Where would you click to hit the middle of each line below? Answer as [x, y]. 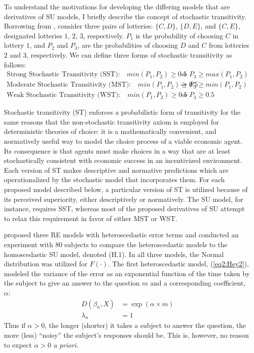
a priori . [66, 344]
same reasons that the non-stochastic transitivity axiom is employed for [112, 121]
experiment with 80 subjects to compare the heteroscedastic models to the [116, 244]
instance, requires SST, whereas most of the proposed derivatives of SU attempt [124, 209]
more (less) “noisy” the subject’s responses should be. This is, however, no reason [127, 335]
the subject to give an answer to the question [72, 283]
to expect [18, 344]
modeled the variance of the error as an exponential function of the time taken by [127, 273]
